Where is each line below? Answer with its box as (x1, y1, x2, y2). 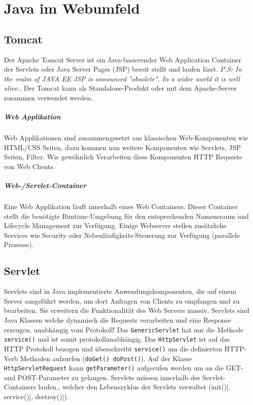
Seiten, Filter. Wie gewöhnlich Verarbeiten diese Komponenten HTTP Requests (4, 152, 242, 162)
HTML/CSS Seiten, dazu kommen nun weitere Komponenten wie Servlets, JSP (4, 142, 241, 152)
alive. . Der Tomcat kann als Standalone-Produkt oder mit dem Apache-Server (4, 83, 237, 93)
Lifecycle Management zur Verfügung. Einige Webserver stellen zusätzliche (4, 220, 227, 231)
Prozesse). (4, 239, 34, 250)
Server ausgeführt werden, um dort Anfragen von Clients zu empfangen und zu (4, 295, 240, 306)
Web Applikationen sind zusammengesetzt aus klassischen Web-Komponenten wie (4, 133, 249, 143)
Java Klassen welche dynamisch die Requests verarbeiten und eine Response (4, 315, 231, 325)
